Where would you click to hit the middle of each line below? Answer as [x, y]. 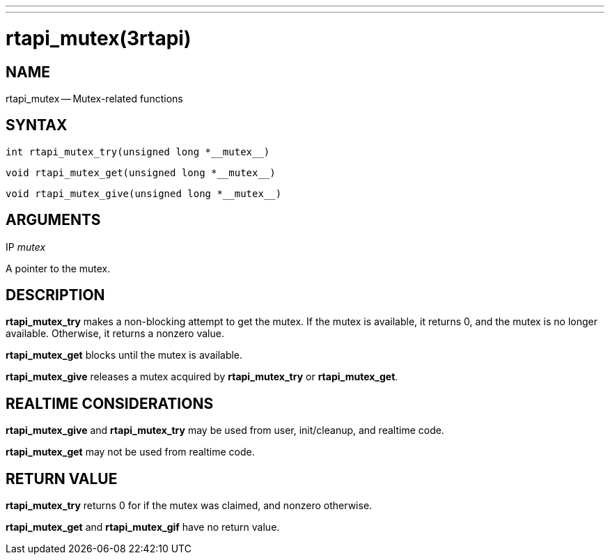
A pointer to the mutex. [58, 268]
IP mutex [26, 247]
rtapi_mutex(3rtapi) [99, 38]
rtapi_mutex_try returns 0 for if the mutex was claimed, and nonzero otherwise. [189, 506]
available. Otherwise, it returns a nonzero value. [115, 334]
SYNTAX [37, 125]
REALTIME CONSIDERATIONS [110, 403]
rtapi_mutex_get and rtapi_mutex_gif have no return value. [143, 527]
